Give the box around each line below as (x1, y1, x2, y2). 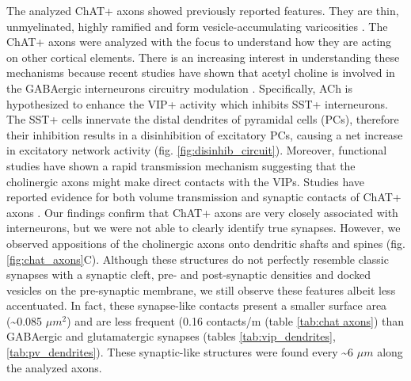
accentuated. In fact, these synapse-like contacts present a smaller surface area (6, 297, 387, 314)
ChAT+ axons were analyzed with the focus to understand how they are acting (6, 33, 392, 50)
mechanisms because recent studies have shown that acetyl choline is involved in (6, 64, 395, 81)
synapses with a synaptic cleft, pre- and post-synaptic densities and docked (6, 266, 371, 283)
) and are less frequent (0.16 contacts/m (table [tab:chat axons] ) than (67, 312, 405, 329)
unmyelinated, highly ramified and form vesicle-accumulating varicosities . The (6, 17, 388, 34)
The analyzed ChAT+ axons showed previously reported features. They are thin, (6, 2, 399, 18)
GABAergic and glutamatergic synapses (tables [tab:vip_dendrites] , (6, 328, 336, 345)
